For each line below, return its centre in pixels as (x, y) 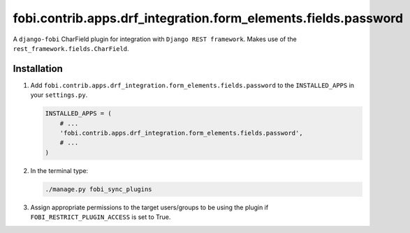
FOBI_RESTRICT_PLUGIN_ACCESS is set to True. (101, 217)
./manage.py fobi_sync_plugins (99, 189)
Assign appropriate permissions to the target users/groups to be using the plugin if (149, 207)
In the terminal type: (59, 170)
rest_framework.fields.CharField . (71, 48)
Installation (38, 69)
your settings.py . (59, 95)
